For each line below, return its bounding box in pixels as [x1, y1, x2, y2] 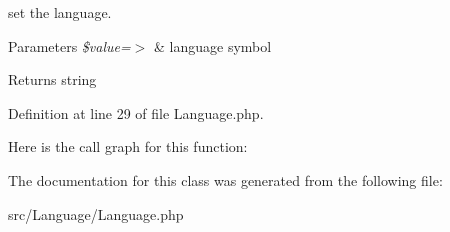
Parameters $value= [8, 35, 131, 56]
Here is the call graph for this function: [8, 136, 248, 157]
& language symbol [154, 35, 272, 56]
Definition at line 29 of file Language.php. [8, 102, 264, 123]
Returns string [8, 69, 97, 90]
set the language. [8, 2, 112, 22]
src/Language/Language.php [8, 203, 184, 224]
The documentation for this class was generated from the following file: [8, 169, 443, 190]
